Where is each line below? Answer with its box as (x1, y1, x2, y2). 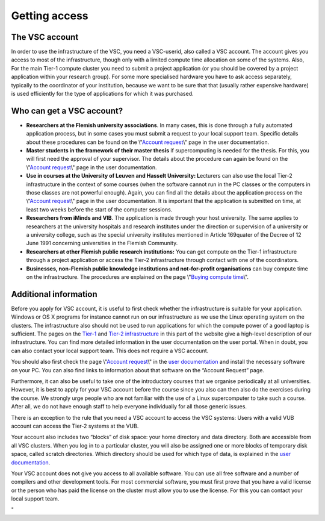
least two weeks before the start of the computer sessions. (26, 205, 173, 213)
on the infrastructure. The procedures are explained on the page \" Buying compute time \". (26, 273, 249, 280)
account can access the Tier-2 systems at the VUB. (11, 422, 139, 429)
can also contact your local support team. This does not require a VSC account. (11, 347, 209, 354)
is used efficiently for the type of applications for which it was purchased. (11, 90, 194, 98)
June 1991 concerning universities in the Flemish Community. (26, 240, 178, 247)
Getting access (11, 9, 88, 22)
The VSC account (11, 32, 79, 42)
